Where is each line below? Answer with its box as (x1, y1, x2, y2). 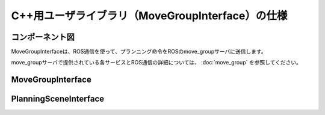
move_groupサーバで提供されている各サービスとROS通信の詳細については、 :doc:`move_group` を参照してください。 (11, 59, 302, 66)
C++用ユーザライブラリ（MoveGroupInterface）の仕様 (11, 9, 288, 22)
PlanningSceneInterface (11, 94, 105, 104)
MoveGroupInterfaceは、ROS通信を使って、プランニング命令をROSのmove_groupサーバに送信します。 (11, 48, 267, 55)
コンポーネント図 (11, 32, 75, 42)
